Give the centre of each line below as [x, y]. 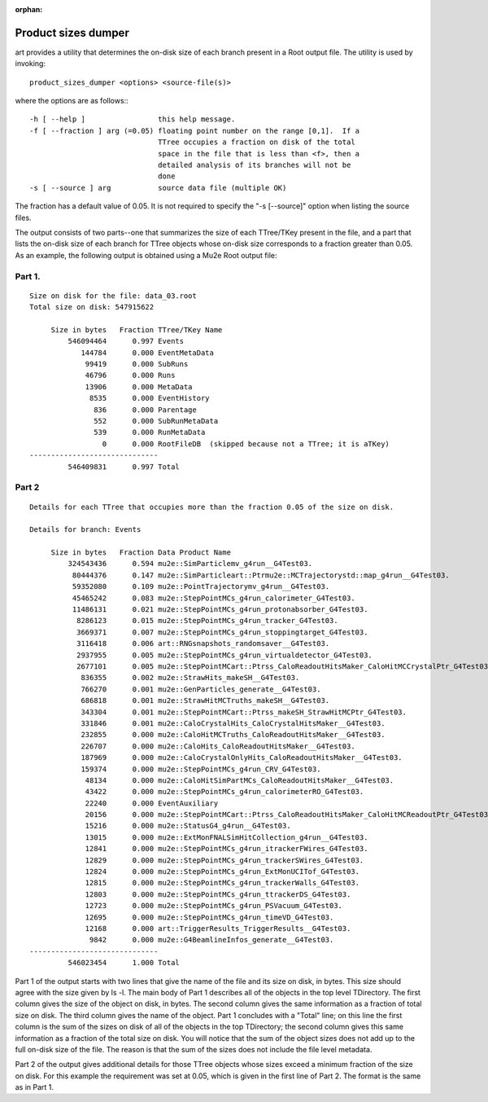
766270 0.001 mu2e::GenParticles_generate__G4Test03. [201, 689]
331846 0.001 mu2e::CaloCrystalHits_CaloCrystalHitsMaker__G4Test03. [233, 723]
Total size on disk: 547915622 [92, 307]
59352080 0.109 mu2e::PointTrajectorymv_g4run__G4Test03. [201, 587]
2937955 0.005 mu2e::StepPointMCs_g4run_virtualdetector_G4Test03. [224, 655]
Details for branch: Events [85, 530]
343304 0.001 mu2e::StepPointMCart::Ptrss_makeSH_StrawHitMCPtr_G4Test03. [244, 712]
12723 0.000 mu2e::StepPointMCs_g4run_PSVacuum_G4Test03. [214, 906]
